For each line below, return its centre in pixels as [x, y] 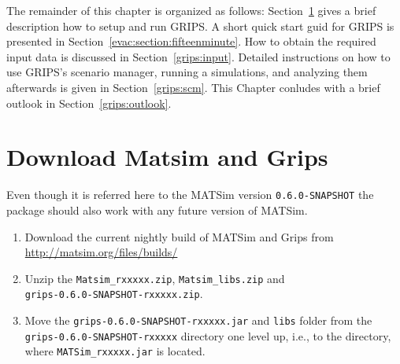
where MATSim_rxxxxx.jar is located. [115, 351]
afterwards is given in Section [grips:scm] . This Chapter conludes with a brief [193, 87]
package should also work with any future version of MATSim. [157, 210]
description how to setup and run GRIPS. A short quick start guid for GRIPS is [200, 26]
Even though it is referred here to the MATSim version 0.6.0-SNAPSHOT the [190, 195]
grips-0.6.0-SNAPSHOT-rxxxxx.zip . [114, 294]
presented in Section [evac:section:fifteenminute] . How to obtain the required [191, 41]
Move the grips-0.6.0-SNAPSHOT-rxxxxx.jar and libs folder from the [198, 320]
